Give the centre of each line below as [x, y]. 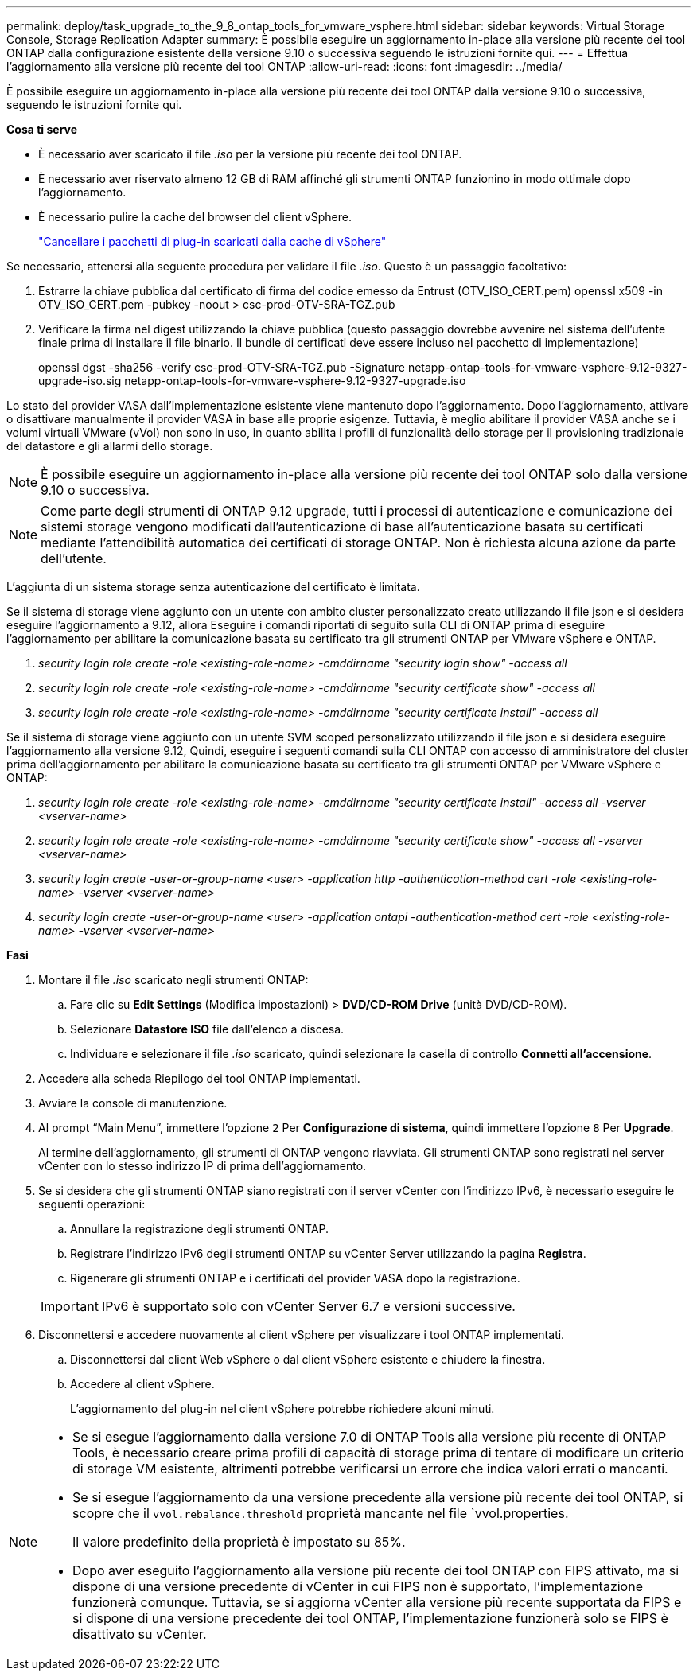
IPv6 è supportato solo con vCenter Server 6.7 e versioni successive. [308, 1306]
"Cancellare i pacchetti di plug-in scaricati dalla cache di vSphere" [212, 241]
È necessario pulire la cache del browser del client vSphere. [195, 217]
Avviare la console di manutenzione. [133, 1103]
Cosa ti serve [42, 129]
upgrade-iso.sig [80, 381]
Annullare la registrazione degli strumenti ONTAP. [200, 1229]
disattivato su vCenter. [140, 1634]
